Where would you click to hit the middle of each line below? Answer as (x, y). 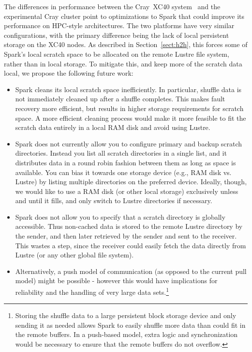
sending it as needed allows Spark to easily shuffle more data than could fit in (130, 325)
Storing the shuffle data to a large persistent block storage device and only (126, 315)
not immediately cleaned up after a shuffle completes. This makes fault (120, 99)
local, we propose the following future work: (69, 73)
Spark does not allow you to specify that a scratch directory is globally (120, 216)
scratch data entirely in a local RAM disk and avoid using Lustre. (113, 127)
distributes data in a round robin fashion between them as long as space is (126, 162)
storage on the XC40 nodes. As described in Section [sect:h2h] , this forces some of (126, 44)
